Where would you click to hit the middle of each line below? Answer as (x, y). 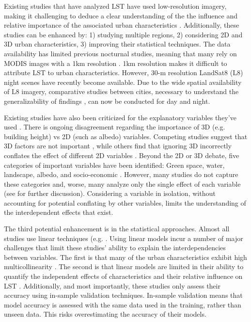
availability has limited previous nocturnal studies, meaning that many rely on (120, 53)
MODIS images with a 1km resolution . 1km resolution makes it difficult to (116, 63)
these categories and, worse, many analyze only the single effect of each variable (122, 184)
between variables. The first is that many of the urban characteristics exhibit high (125, 257)
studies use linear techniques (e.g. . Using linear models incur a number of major (124, 238)
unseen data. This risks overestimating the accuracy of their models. (105, 314)
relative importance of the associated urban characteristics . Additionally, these (122, 25)
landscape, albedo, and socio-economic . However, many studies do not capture (121, 174)
